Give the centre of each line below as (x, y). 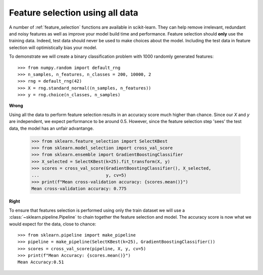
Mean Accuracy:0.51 (41, 262)
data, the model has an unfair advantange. (52, 128)
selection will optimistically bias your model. (53, 47)
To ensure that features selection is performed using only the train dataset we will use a (97, 210)
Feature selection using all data (74, 13)
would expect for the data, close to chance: (53, 224)
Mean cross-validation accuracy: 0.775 (79, 189)
